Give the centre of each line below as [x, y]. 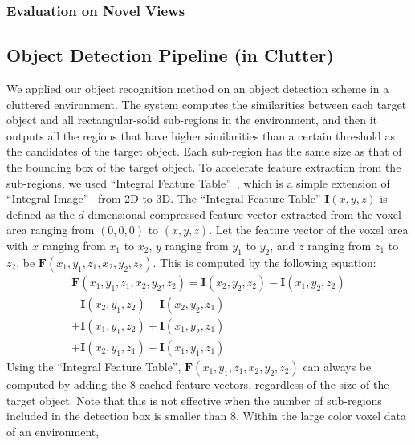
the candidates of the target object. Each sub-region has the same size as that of [204, 151]
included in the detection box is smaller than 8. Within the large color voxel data [207, 416]
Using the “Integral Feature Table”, [94, 366]
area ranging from [51, 230]
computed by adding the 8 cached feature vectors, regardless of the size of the [198, 384]
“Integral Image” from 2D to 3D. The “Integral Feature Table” [164, 198]
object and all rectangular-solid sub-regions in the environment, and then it [192, 120]
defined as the [41, 214]
